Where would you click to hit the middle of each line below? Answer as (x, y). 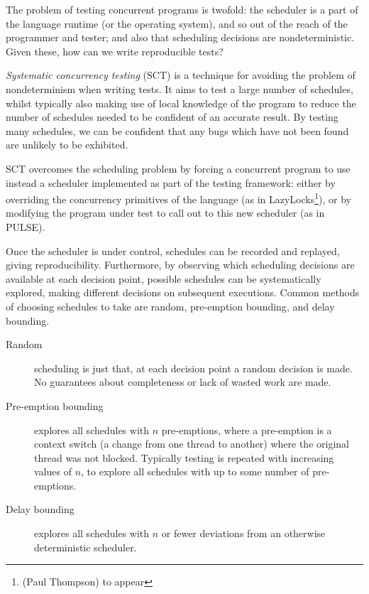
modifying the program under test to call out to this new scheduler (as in (165, 213)
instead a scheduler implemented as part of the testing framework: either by (171, 182)
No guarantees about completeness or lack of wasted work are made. (183, 382)
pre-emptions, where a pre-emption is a (247, 430)
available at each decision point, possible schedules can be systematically (164, 278)
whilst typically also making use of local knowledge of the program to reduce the (181, 103)
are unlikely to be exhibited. (67, 145)
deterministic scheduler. (86, 547)
